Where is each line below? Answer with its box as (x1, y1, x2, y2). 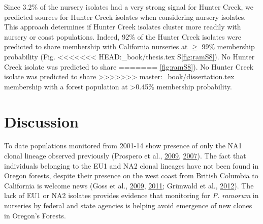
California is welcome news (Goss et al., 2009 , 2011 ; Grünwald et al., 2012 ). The (4, 180, 254, 190)
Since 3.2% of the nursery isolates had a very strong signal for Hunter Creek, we (4, 2, 254, 12)
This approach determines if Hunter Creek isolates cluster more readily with (4, 21, 241, 32)
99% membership (202, 41, 255, 52)
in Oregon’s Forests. (4, 210, 66, 220)
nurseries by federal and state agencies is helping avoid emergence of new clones (4, 200, 252, 211)
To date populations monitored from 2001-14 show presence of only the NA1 (4, 140, 242, 151)
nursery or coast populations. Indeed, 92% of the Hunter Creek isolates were (4, 31, 241, 42)
